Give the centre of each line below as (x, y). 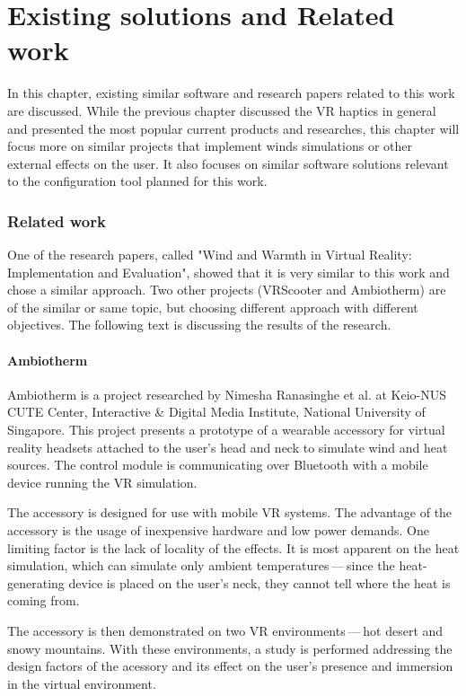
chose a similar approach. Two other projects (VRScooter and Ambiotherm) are (227, 290)
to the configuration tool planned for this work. (137, 181)
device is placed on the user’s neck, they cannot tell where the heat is (259, 582)
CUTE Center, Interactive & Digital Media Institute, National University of (216, 412)
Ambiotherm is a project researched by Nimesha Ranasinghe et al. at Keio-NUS (227, 394)
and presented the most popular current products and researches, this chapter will (233, 128)
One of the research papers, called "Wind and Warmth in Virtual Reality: (210, 255)
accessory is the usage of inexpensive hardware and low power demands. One (218, 530)
